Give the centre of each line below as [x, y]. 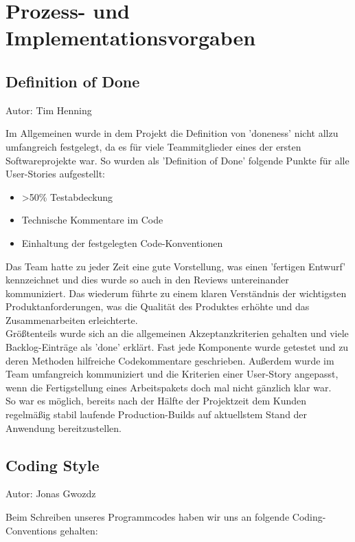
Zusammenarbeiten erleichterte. [72, 319]
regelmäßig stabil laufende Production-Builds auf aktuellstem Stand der [157, 414]
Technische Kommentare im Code [92, 220]
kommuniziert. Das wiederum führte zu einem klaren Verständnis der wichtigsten [176, 293]
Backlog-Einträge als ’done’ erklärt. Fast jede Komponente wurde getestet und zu [177, 347]
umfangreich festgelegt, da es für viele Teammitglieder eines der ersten [153, 146]
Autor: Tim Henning [49, 110]
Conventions [31, 530]
